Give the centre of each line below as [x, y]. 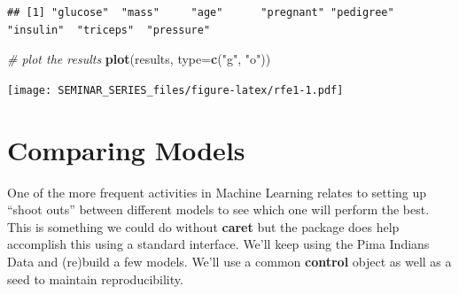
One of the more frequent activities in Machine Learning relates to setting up [217, 192]
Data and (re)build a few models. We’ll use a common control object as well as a [229, 261]
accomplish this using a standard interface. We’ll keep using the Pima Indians [218, 244]
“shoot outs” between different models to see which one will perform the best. [218, 209]
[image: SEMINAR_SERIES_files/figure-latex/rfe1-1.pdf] [175, 90]
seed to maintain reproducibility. [95, 279]
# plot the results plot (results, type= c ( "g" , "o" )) [139, 59]
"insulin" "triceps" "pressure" [109, 30]
